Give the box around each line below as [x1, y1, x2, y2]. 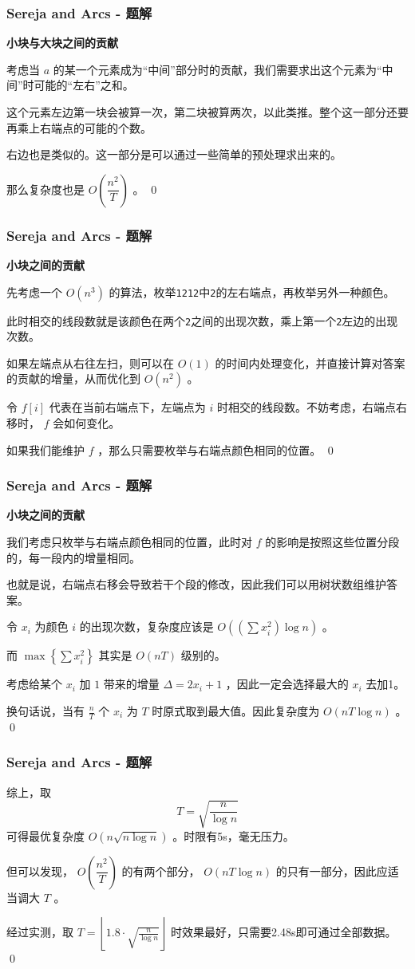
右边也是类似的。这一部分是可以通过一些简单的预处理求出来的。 [6, 146, 342, 163]
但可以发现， [6, 862, 73, 879]
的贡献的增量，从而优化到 [6, 370, 140, 387]
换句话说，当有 [6, 703, 85, 719]
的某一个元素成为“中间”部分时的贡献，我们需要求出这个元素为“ [53, 61, 382, 77]
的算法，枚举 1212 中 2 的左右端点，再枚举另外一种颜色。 [109, 283, 395, 300]
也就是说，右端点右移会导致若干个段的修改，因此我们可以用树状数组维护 [6, 576, 386, 593]
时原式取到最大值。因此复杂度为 [152, 703, 320, 719]
